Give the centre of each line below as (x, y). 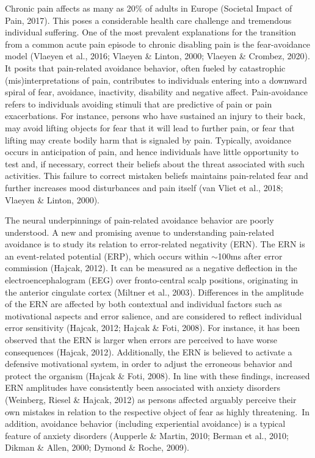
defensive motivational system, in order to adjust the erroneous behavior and (149, 364)
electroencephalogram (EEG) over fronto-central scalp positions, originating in (152, 280)
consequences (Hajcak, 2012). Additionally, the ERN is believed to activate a (149, 351)
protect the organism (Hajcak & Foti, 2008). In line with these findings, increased (157, 375)
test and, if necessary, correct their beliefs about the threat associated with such (155, 163)
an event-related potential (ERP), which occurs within (107, 256)
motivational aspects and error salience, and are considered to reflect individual (154, 315)
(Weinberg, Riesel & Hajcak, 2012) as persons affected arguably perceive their (151, 399)
